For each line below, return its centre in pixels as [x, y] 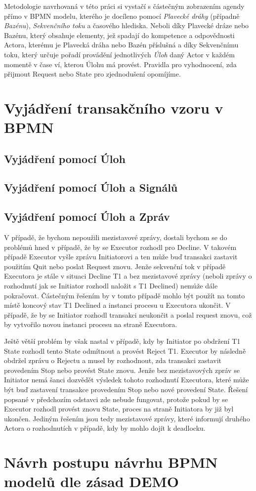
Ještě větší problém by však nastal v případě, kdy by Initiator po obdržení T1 [122, 341]
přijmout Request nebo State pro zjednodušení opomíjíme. [92, 74]
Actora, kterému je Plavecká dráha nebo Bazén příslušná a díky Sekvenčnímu [121, 45]
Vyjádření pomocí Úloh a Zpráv [87, 217]
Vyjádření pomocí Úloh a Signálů [91, 187]
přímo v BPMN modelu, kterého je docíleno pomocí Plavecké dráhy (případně [122, 16]
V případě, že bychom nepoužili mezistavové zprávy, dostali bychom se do [116, 237]
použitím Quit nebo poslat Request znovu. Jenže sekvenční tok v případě [115, 266]
